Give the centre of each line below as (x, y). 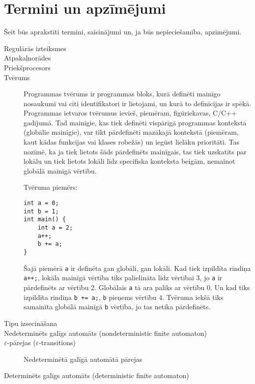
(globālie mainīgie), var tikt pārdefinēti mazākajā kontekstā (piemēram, (131, 132)
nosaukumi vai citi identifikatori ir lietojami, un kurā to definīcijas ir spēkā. (138, 103)
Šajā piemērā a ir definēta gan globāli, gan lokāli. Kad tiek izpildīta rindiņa (137, 268)
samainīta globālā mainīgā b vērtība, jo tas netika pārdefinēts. (117, 307)
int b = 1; (41, 211)
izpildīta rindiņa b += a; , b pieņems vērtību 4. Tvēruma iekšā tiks (124, 297)
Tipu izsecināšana (31, 323)
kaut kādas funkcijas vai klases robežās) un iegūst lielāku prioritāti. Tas (131, 142)
